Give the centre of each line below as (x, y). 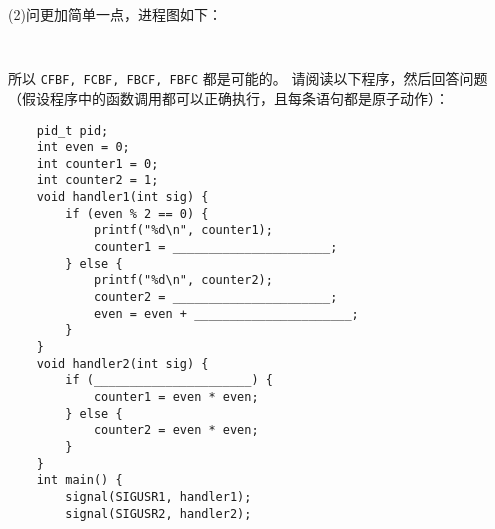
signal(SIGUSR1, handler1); (158, 496)
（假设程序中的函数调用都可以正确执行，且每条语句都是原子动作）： (228, 97)
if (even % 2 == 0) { (137, 213)
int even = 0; (83, 147)
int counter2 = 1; (97, 180)
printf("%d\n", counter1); (183, 230)
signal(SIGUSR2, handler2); (158, 513)
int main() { (79, 480)
